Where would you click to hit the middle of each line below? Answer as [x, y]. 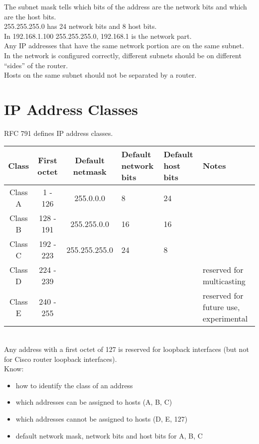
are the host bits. [30, 16]
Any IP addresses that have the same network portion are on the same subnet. [124, 46]
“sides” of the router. [36, 65]
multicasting [224, 281]
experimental [225, 319]
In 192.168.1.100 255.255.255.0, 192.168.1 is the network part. [98, 36]
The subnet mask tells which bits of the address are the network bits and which [126, 6]
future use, [221, 307]
